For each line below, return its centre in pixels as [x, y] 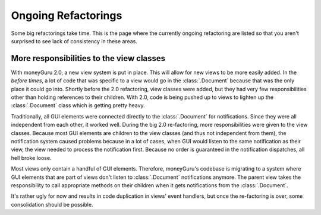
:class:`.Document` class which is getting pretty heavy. [78, 105]
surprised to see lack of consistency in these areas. [74, 41]
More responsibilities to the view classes [88, 58]
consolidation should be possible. [52, 204]
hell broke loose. [31, 158]
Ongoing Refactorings [67, 15]
